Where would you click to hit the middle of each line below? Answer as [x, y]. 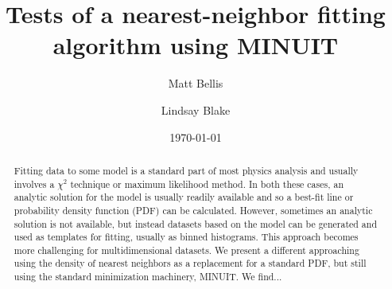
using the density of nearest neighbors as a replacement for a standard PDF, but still [190, 263]
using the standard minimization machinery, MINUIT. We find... [148, 277]
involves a [34, 184]
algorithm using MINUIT [196, 45]
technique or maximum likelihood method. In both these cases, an [207, 184]
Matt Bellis [196, 83]
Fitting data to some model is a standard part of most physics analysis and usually [186, 170]
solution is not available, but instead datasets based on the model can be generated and [196, 223]
